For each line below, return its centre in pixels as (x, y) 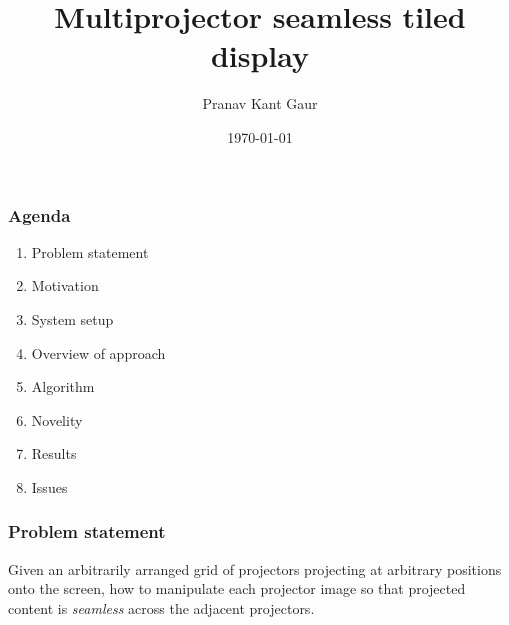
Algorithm (63, 386)
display (260, 55)
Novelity (57, 419)
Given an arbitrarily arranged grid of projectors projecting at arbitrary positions (255, 568)
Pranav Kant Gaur (260, 103)
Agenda (39, 214)
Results (54, 453)
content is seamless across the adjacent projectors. (161, 607)
